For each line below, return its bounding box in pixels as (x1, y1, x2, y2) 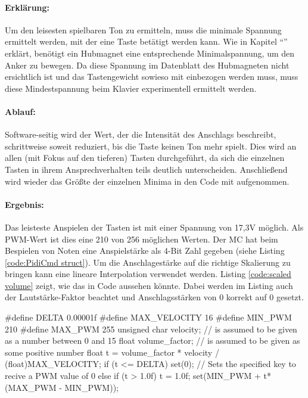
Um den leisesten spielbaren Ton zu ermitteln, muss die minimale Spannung (5, 23, 282, 36)
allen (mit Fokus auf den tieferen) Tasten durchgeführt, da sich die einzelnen (5, 151, 285, 164)
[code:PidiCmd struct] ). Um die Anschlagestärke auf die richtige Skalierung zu (5, 256, 291, 268)
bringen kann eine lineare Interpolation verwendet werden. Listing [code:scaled (5, 268, 291, 280)
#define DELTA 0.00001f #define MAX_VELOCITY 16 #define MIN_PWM (5, 311, 292, 324)
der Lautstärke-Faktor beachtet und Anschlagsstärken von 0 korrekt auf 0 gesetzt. (5, 291, 304, 303)
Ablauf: (5, 105, 36, 117)
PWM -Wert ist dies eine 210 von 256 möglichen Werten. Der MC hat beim (5, 232, 278, 245)
